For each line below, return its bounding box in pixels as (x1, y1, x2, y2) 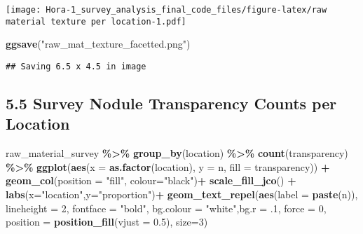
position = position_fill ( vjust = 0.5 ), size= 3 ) (6, 214, 208, 229)
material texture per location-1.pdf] (6, 16, 186, 27)
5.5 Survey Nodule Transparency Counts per (6, 92, 337, 113)
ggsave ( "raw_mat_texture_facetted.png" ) (6, 36, 191, 51)
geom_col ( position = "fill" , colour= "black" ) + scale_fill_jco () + (6, 173, 296, 188)
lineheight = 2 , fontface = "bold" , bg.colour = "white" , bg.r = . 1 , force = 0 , (6, 200, 327, 215)
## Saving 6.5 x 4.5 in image (6, 61, 146, 71)
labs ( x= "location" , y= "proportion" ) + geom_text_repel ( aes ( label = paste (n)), (6, 186, 358, 201)
